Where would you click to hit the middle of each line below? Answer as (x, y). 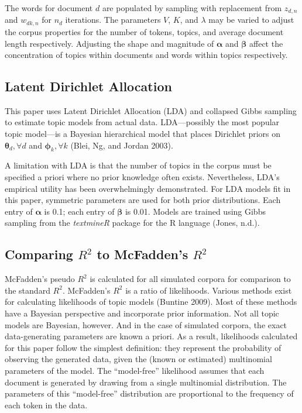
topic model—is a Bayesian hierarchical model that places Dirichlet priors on (143, 134)
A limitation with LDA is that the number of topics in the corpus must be (138, 165)
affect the (266, 43)
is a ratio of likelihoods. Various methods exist (209, 290)
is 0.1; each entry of (79, 211)
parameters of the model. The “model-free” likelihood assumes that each (135, 370)
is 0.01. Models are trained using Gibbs (195, 211)
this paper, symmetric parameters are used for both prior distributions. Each (143, 200)
